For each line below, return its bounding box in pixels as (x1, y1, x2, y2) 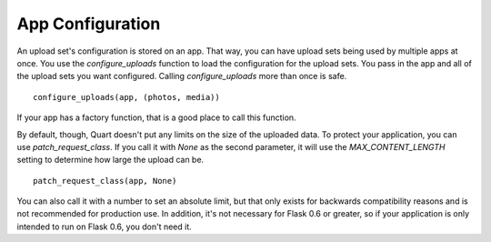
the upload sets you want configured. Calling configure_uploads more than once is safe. (16, 71, 347, 82)
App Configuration (16, 14, 161, 34)
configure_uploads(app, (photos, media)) (33, 92, 220, 102)
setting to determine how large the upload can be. (16, 155, 205, 166)
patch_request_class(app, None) (33, 176, 177, 186)
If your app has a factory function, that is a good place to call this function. (16, 112, 296, 123)
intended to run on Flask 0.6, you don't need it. (16, 221, 193, 232)
